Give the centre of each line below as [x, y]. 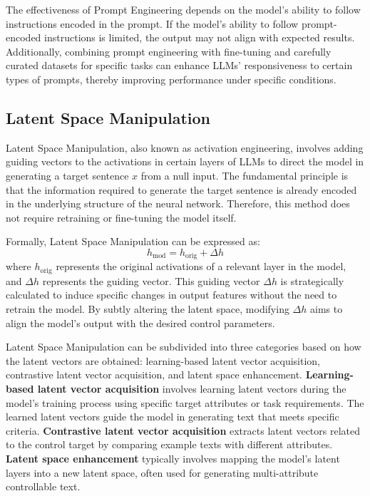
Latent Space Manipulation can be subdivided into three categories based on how [184, 347]
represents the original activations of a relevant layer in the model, [201, 266]
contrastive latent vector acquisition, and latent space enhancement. [154, 374]
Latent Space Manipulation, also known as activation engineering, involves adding [185, 147]
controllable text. [43, 486]
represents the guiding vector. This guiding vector [151, 280]
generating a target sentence [67, 175]
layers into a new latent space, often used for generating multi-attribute [162, 472]
